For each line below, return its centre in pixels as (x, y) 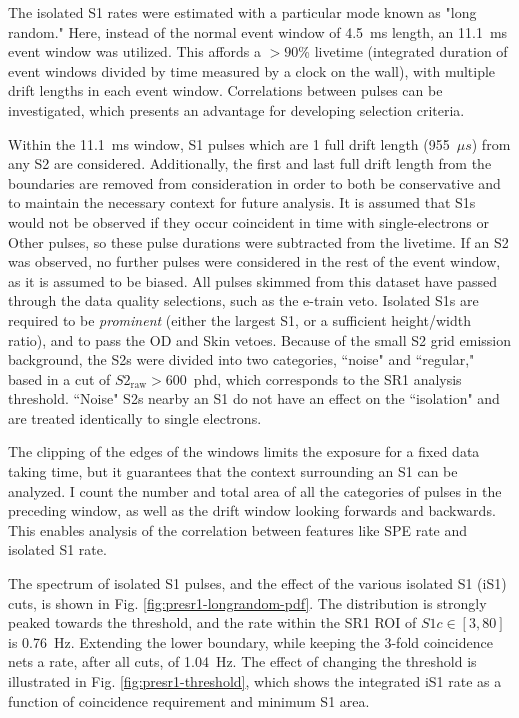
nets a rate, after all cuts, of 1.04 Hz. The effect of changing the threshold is (242, 661)
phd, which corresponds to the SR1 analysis (327, 378)
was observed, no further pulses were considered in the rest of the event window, (254, 261)
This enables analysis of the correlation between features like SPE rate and (238, 529)
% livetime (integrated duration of (403, 51)
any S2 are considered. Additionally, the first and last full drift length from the (250, 163)
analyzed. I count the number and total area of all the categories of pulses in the (255, 490)
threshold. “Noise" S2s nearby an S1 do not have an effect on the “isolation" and (254, 398)
